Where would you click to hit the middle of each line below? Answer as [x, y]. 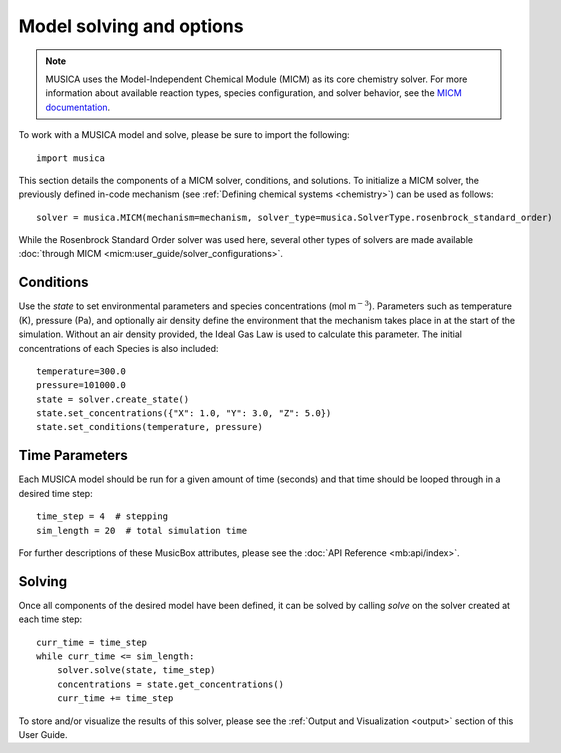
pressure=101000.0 [81, 385]
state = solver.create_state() [113, 399]
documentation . [78, 107]
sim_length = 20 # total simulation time [142, 530]
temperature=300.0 [81, 371]
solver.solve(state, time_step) [136, 670]
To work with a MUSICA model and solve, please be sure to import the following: [184, 135]
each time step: [50, 619]
